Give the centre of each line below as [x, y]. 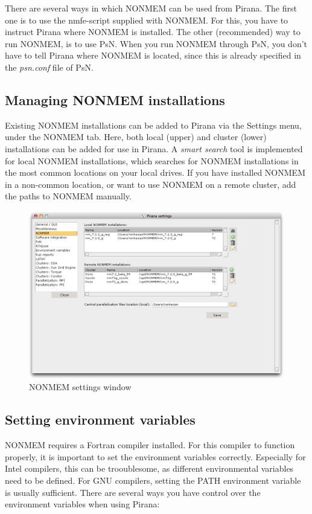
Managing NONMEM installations [115, 99]
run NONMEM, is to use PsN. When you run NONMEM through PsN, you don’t [156, 43]
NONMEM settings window [80, 387]
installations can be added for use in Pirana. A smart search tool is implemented [154, 148]
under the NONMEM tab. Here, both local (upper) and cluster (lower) [136, 137]
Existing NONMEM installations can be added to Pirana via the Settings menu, [153, 125]
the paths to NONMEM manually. [68, 196]
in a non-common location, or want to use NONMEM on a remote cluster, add [151, 184]
